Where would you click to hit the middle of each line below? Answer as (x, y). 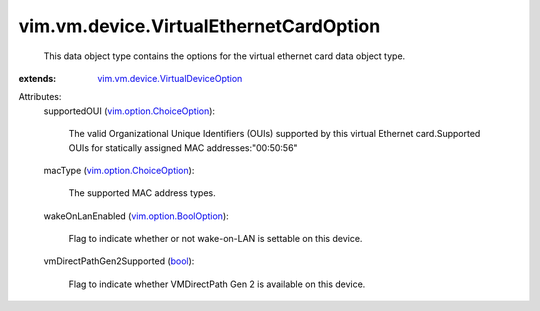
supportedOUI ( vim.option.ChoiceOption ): (129, 111)
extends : (37, 78)
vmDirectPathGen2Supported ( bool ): (119, 261)
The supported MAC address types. (142, 193)
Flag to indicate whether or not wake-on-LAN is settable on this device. (215, 239)
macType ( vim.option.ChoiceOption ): (119, 170)
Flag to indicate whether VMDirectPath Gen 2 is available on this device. (217, 284)
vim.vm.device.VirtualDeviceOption (170, 78)
